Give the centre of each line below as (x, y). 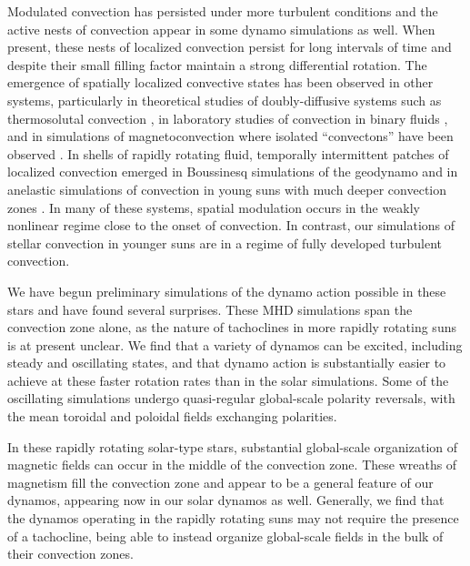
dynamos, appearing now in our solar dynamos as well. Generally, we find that (226, 500)
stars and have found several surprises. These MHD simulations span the (210, 309)
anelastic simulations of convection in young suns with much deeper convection (227, 189)
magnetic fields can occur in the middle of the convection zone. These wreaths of (232, 465)
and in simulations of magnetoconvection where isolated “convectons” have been (230, 136)
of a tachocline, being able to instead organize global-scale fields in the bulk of (225, 536)
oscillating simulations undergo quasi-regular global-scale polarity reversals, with (231, 398)
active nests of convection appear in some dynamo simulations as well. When (221, 29)
